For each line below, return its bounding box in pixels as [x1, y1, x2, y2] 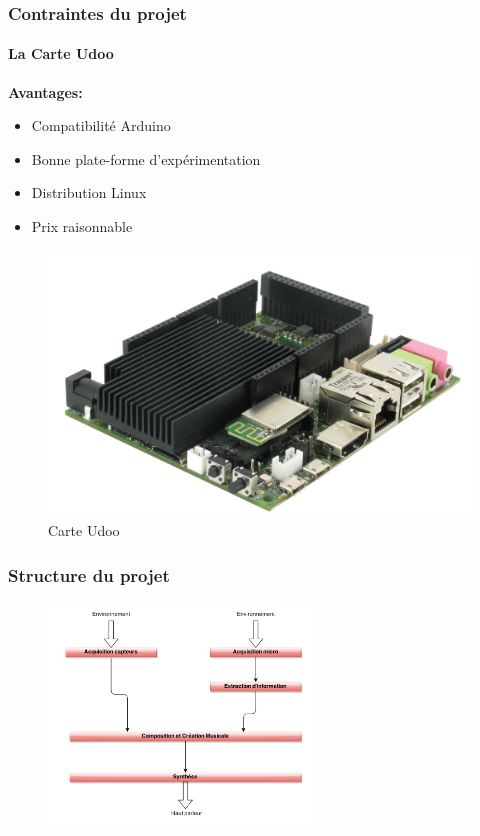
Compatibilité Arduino [31, 115, 171, 136]
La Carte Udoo [8, 43, 114, 64]
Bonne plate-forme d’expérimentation [31, 148, 261, 169]
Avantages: [8, 81, 83, 102]
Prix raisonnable [31, 216, 133, 237]
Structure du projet [8, 562, 170, 587]
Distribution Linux [31, 182, 147, 203]
